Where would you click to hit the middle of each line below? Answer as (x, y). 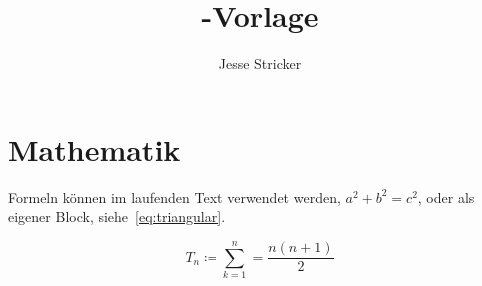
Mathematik (94, 148)
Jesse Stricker (260, 63)
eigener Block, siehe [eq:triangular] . (117, 216)
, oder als (446, 196)
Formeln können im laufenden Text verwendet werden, (174, 196)
